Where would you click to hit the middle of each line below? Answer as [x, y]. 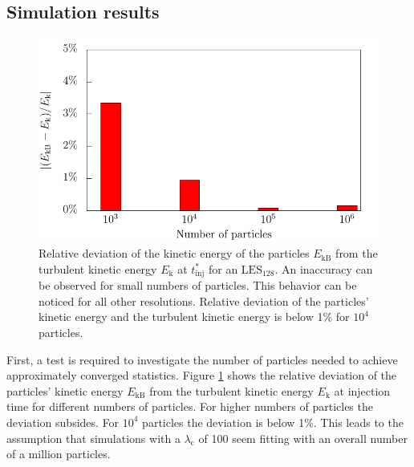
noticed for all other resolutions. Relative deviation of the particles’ [204, 301]
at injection [362, 390]
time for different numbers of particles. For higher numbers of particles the [190, 406]
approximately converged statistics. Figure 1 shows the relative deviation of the [202, 375]
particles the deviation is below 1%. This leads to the [273, 422]
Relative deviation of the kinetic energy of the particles [174, 253]
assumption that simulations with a [93, 438]
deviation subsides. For [63, 422]
